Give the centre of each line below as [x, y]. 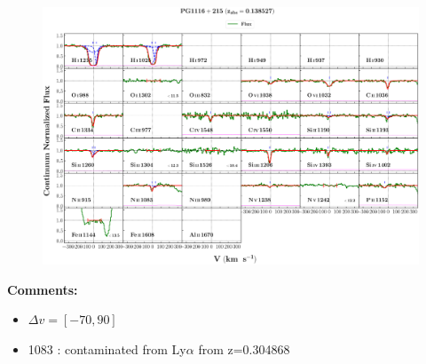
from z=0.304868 [244, 349]
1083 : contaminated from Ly [107, 349]
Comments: [43, 289]
